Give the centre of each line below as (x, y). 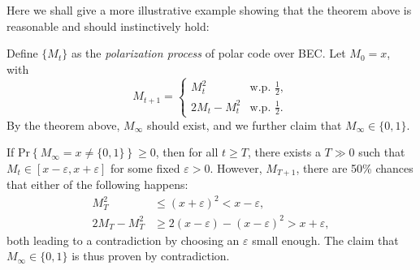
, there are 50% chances (355, 167)
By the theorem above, (63, 124)
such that (382, 152)
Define (22, 53)
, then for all (187, 152)
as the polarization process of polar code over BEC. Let (208, 53)
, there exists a (284, 152)
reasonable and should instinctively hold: (108, 26)
